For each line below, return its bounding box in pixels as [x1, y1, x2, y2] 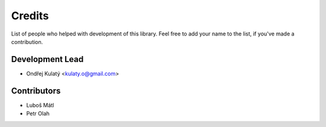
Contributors [11, 85, 61, 96]
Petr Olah [26, 110, 50, 117]
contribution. [11, 38, 43, 45]
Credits [11, 9, 50, 22]
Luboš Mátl [26, 101, 54, 108]
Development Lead [11, 54, 84, 64]
